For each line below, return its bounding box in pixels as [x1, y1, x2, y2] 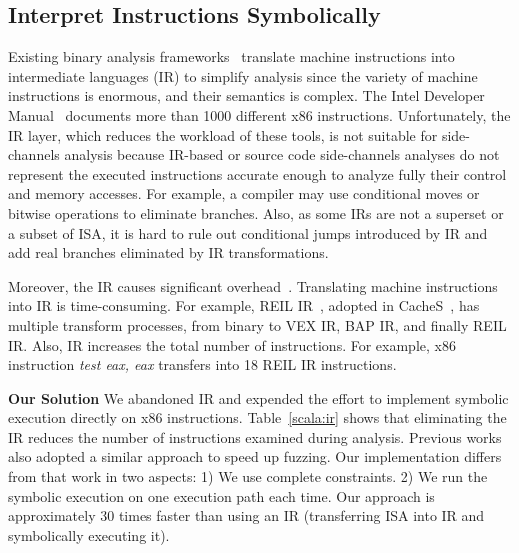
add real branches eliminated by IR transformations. [8, 242, 329, 263]
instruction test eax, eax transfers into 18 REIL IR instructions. [8, 354, 397, 375]
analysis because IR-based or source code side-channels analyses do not [64, 144, 500, 165]
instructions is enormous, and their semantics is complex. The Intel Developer [8, 85, 485, 106]
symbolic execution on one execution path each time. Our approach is [8, 485, 435, 506]
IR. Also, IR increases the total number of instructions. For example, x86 [8, 334, 456, 355]
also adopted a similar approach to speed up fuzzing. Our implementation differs [8, 446, 502, 467]
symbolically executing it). [8, 524, 170, 545]
